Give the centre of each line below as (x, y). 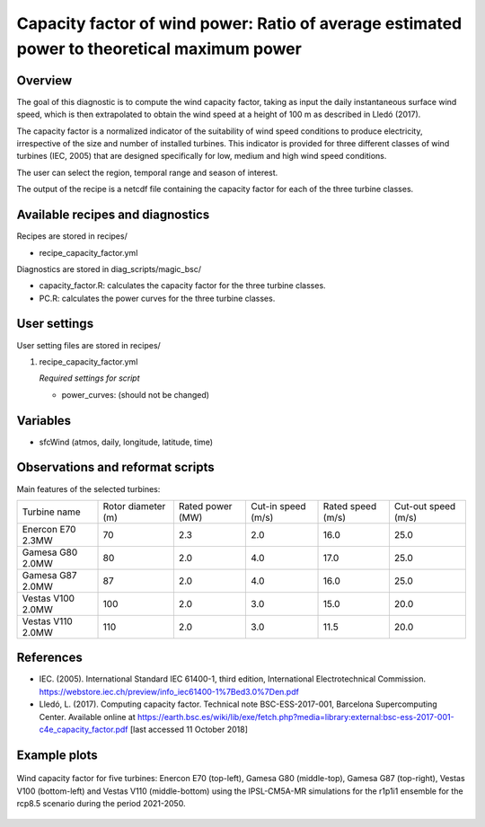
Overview (44, 80)
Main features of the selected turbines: (88, 488)
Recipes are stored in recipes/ (72, 236)
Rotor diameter (134, 506)
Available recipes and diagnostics (113, 215)
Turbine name (51, 512)
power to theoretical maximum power (159, 48)
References (49, 658)
